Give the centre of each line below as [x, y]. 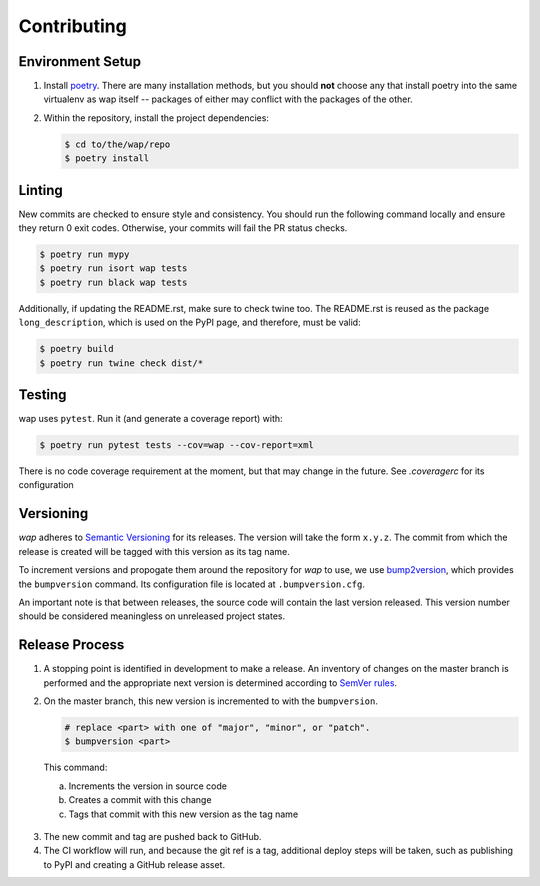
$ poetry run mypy [84, 254]
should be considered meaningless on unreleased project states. [151, 616]
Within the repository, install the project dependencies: [156, 117]
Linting [41, 190]
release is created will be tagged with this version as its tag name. [154, 551]
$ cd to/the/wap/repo [117, 144]
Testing [42, 395]
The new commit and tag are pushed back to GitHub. [152, 836]
